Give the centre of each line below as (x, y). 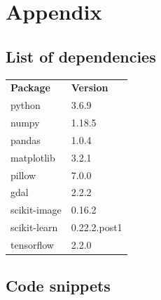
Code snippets (58, 286)
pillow (23, 175)
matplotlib (33, 157)
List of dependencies (81, 56)
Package (30, 87)
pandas (26, 139)
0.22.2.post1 (97, 227)
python (26, 105)
